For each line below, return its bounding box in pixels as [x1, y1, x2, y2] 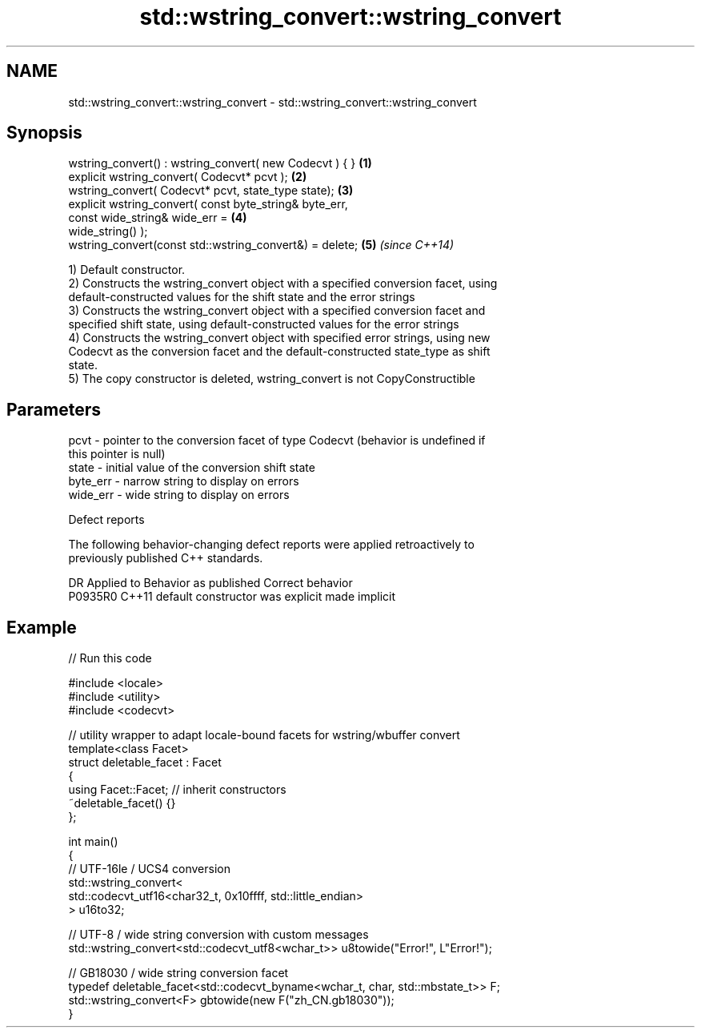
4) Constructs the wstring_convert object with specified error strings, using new [68, 331, 491, 345]
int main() [68, 835, 118, 849]
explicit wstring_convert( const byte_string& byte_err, [68, 197, 348, 211]
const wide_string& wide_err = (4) [68, 211, 247, 225]
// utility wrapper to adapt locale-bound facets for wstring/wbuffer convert [68, 728, 460, 742]
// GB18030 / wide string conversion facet [68, 966, 289, 980]
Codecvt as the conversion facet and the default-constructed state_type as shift [68, 344, 491, 359]
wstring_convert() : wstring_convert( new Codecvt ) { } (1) [68, 156, 372, 171]
